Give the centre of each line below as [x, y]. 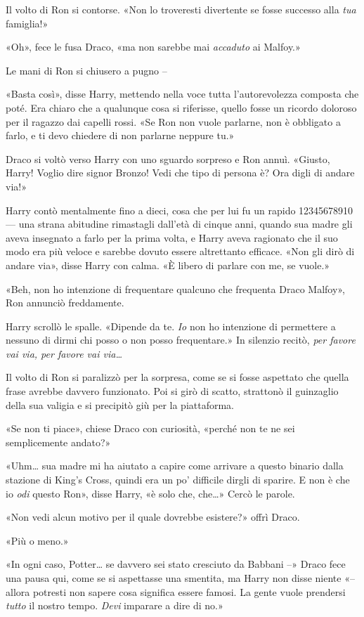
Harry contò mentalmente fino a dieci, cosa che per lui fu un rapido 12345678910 [180, 210]
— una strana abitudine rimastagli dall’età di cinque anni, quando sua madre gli [179, 224]
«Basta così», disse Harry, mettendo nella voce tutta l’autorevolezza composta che [182, 94]
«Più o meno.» [37, 540]
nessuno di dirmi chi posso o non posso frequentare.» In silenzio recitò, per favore [181, 340]
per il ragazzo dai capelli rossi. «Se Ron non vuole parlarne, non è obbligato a [173, 121]
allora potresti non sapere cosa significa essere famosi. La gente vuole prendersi [176, 591]
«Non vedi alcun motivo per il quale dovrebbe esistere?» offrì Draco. [153, 517]
